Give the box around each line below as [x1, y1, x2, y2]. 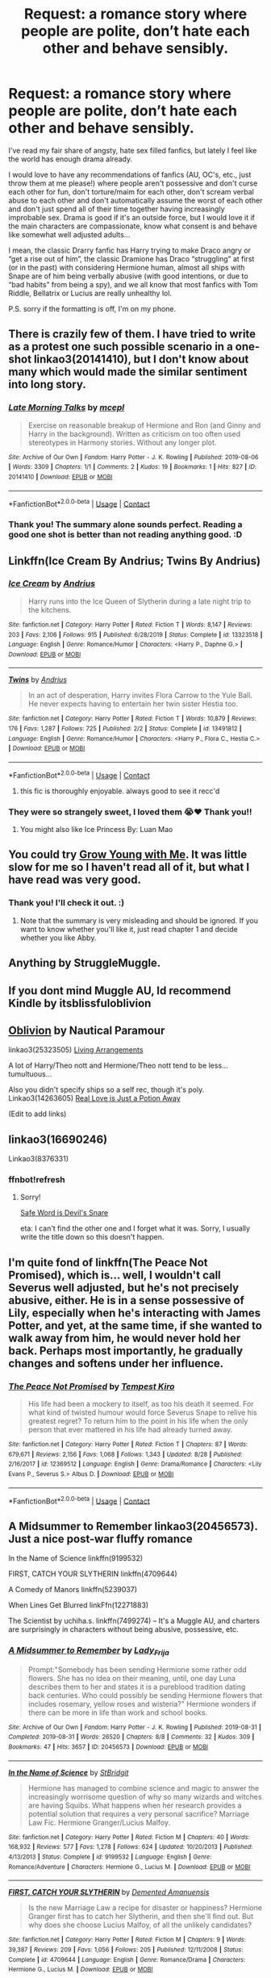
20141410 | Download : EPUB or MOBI [8, 473, 113, 481]
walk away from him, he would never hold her [8, 1331, 241, 1344]
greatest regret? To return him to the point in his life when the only [27, 1416, 248, 1426]
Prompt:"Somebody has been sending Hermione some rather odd [27, 1664, 248, 1675]
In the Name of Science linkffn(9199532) [8, 1554, 144, 1563]
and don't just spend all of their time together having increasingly [8, 203, 225, 214]
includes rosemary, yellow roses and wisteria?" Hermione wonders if [27, 1699, 256, 1708]
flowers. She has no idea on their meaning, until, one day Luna [27, 1673, 236, 1683]
